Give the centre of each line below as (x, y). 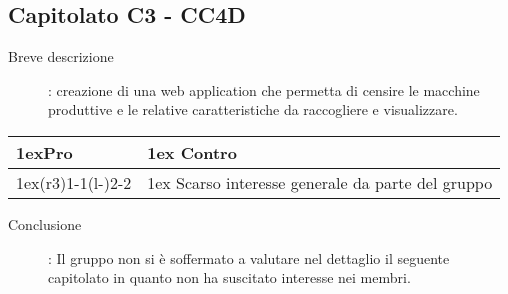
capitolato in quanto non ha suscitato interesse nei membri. (229, 277)
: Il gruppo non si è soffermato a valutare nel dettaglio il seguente (249, 257)
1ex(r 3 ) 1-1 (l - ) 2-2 (74, 182)
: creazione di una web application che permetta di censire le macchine (264, 89)
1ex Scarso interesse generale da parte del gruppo (320, 182)
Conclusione (45, 223)
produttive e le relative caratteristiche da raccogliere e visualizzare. (253, 109)
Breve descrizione (61, 56)
